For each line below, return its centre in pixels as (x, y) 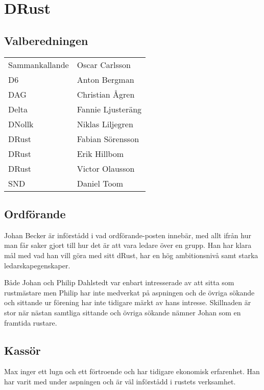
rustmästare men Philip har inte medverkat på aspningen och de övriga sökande (129, 292)
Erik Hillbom (100, 153)
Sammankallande (39, 64)
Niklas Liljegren (105, 124)
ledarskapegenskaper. (37, 265)
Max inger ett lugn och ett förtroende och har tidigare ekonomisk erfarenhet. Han (132, 371)
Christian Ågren (106, 94)
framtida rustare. (31, 322)
